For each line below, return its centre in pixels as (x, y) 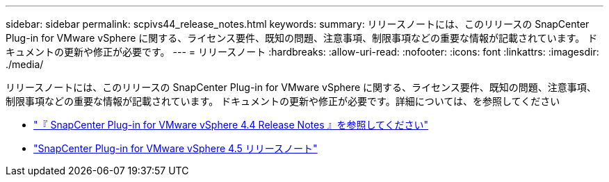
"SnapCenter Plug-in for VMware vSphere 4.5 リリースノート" (176, 148)
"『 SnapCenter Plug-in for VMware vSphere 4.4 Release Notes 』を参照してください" (231, 125)
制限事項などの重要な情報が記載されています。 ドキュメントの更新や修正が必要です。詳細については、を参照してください (283, 101)
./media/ (25, 64)
